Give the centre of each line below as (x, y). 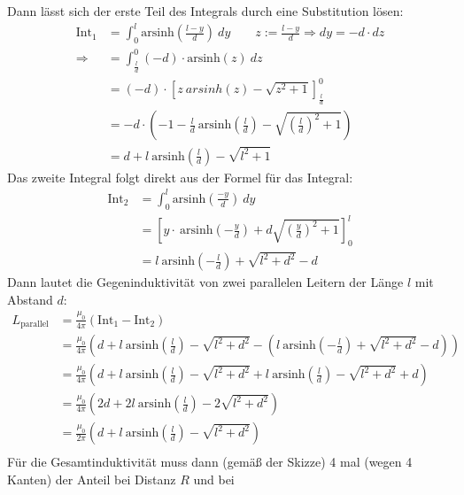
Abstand (30, 299)
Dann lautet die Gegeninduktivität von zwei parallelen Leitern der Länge (205, 282)
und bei (214, 479)
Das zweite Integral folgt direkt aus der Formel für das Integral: (180, 177)
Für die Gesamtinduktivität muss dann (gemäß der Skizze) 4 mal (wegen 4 (210, 462)
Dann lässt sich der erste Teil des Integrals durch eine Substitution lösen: (205, 11)
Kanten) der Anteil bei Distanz (92, 479)
